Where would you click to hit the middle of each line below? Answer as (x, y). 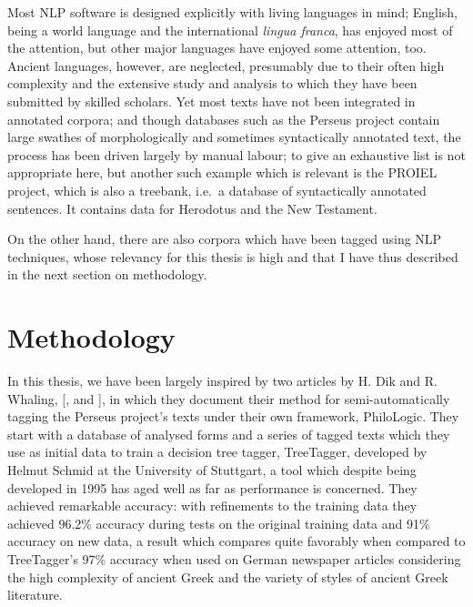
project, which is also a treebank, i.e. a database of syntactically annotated (217, 190)
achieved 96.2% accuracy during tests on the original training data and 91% (219, 523)
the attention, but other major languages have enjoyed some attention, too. (217, 48)
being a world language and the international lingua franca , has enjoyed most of (230, 30)
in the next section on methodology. (107, 274)
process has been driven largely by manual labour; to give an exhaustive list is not (236, 154)
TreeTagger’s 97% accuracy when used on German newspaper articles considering (234, 558)
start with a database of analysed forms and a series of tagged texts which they (229, 434)
